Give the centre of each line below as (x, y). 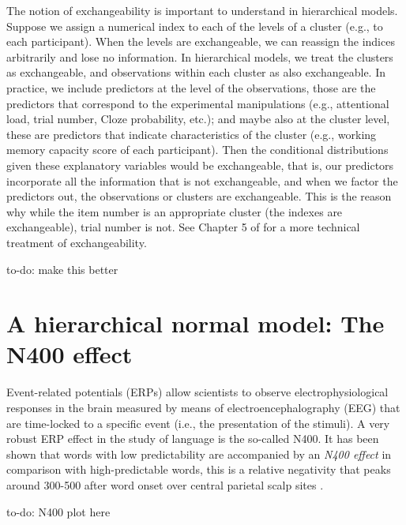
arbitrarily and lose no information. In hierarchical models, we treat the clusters (200, 56)
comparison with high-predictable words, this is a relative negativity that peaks (199, 469)
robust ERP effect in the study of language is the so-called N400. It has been (193, 439)
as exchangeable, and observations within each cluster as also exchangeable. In (196, 72)
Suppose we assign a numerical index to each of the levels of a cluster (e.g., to (195, 26)
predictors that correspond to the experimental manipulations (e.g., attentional (198, 103)
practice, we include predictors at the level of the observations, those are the (191, 87)
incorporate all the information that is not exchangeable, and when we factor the (202, 180)
